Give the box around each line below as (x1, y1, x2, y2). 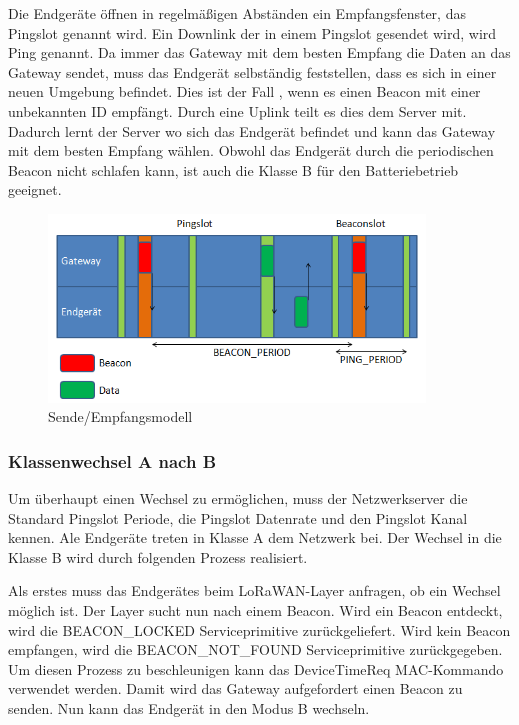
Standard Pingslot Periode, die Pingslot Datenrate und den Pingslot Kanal (8, 507, 468, 528)
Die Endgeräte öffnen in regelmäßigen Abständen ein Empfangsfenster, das (8, 3, 466, 23)
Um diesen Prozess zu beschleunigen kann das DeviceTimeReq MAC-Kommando (8, 658, 504, 679)
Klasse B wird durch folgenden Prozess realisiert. (8, 546, 308, 567)
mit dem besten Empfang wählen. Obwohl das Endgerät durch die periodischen (8, 140, 494, 161)
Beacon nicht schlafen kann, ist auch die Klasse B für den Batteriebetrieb (8, 159, 459, 180)
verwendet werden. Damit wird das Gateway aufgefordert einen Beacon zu (8, 678, 463, 699)
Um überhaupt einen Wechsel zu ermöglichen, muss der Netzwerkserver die (8, 487, 468, 508)
